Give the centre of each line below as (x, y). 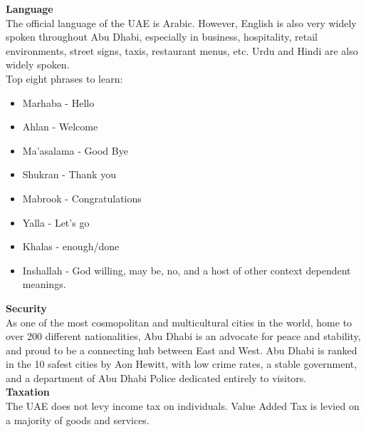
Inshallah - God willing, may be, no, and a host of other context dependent (187, 270)
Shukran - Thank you (69, 174)
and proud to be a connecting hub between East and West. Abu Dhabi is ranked (182, 350)
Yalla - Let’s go (56, 222)
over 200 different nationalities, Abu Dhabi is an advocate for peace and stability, (183, 336)
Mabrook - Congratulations (82, 198)
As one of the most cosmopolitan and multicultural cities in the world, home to (179, 322)
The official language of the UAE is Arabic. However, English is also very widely (181, 22)
